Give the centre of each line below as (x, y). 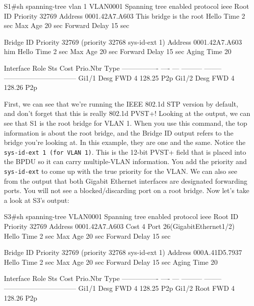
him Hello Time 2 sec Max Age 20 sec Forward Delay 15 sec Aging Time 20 (118, 51)
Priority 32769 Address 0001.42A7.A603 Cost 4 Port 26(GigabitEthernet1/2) (119, 226)
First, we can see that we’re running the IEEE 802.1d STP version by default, (121, 103)
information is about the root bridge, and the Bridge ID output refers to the (119, 132)
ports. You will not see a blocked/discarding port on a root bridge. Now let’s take (127, 190)
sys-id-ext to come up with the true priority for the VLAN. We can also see (121, 171)
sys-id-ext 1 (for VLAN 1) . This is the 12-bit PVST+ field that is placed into (125, 152)
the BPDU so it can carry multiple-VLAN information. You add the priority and (126, 161)
